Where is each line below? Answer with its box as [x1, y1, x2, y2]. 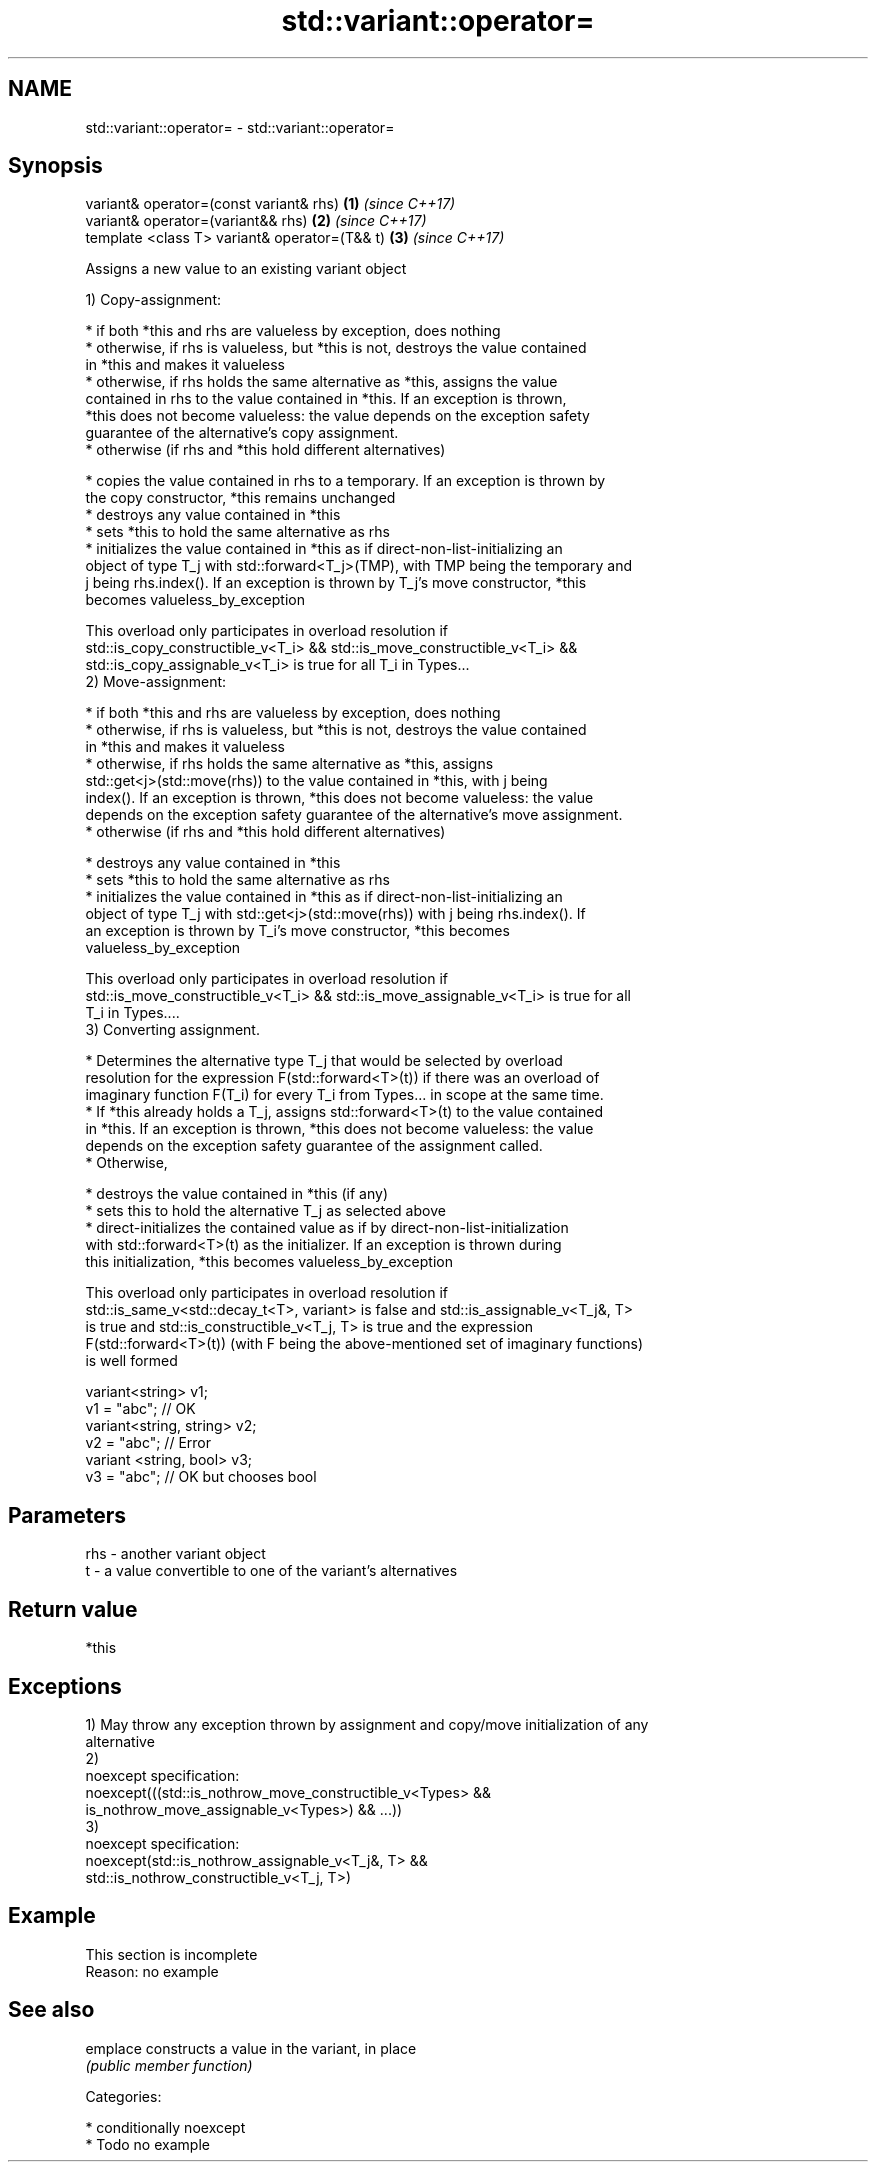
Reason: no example [85, 1962, 219, 1980]
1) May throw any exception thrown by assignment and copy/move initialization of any [85, 1715, 649, 1733]
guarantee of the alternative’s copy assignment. [85, 424, 399, 442]
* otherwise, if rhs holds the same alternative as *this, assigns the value [85, 373, 558, 391]
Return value [8, 1596, 138, 1622]
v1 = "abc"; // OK [85, 1400, 196, 1418]
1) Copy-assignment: [85, 291, 222, 309]
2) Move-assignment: [85, 673, 227, 691]
